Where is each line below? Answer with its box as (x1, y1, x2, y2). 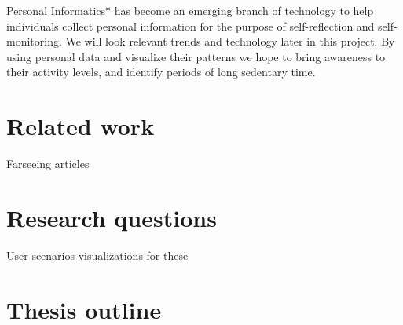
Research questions (6, 201, 217, 233)
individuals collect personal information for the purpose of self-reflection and (6, 17, 375, 34)
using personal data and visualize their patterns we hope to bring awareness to (6, 48, 386, 64)
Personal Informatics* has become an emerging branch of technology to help (6, 2, 374, 18)
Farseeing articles (6, 155, 90, 172)
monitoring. (6, 33, 62, 49)
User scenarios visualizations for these (6, 246, 189, 263)
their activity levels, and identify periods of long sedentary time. (6, 64, 316, 80)
